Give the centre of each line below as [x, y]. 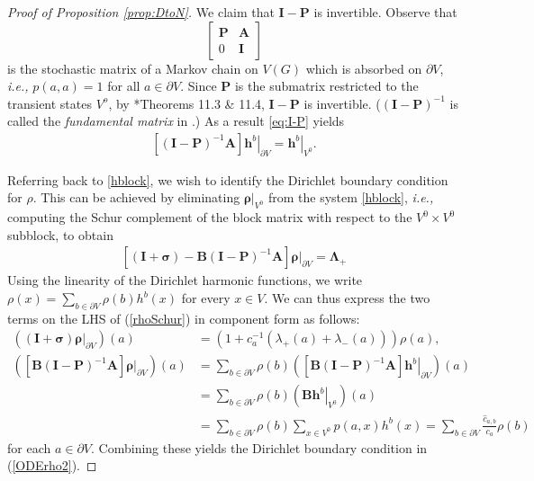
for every [206, 298]
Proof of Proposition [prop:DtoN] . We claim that [141, 12]
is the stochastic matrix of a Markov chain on [133, 68]
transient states [50, 103]
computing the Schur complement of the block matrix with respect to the [210, 217]
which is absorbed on [364, 68]
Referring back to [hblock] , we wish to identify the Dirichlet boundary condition [228, 179]
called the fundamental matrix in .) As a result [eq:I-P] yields [176, 121]
